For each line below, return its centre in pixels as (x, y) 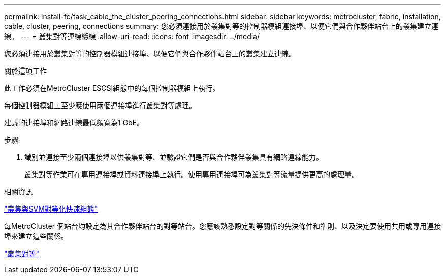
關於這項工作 (25, 71)
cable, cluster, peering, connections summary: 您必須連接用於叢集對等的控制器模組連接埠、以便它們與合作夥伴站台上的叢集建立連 (221, 26)
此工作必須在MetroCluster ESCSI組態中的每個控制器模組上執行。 (112, 88)
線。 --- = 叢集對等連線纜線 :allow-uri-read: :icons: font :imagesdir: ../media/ (132, 36)
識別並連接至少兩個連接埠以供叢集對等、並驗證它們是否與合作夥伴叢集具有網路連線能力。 (174, 157)
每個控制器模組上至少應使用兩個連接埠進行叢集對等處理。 (100, 105)
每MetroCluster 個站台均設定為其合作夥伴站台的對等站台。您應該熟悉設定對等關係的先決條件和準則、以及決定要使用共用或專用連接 (222, 226)
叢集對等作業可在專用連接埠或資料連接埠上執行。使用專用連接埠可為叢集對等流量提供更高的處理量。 (192, 174)
